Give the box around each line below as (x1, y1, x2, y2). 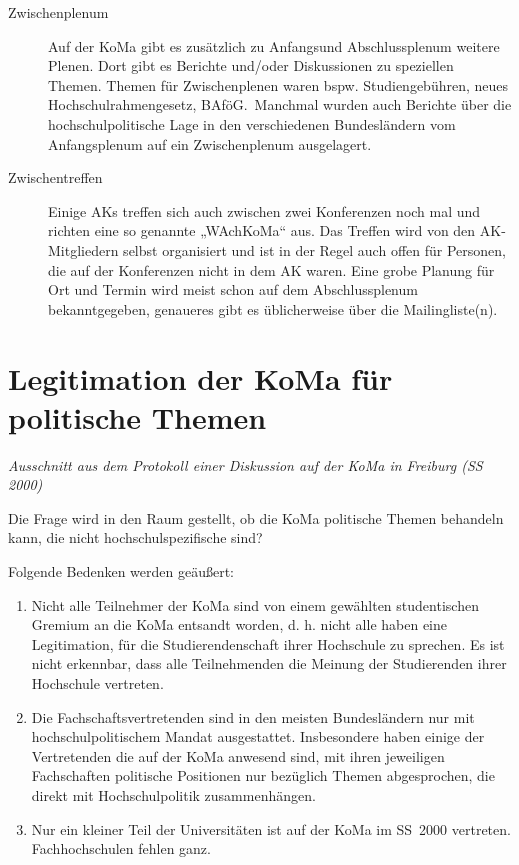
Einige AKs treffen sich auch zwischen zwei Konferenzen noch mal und (48, 200, 481, 221)
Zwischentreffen (8, 167, 103, 188)
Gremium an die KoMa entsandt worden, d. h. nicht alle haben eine (31, 614, 448, 635)
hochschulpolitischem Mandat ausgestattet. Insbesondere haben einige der (31, 726, 485, 747)
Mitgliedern (48, 239, 119, 260)
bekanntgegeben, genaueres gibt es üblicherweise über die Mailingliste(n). (48, 298, 498, 319)
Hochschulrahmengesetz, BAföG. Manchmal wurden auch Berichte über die (48, 94, 512, 115)
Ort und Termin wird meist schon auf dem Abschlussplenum (48, 279, 418, 300)
